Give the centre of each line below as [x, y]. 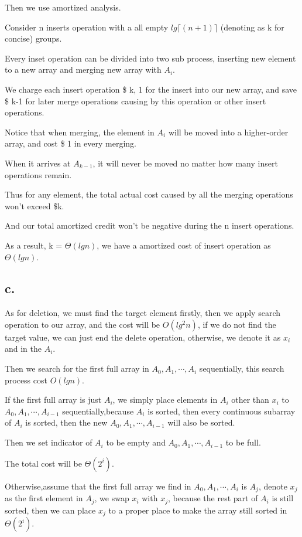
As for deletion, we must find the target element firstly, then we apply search [143, 313]
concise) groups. [33, 38]
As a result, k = [34, 245]
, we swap [112, 498]
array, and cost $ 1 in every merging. [71, 143]
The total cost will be [43, 463]
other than [250, 400]
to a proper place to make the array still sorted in [198, 510]
